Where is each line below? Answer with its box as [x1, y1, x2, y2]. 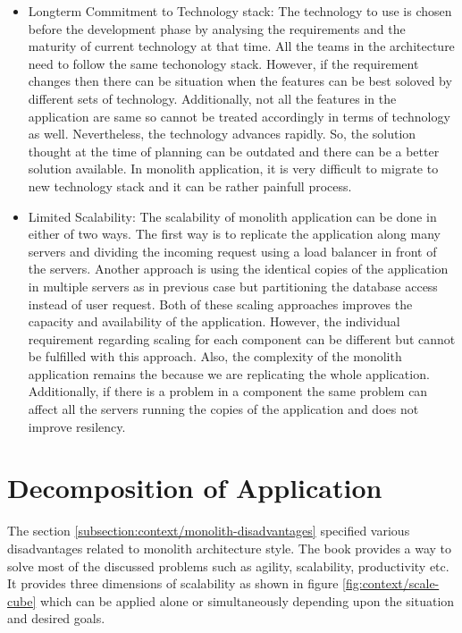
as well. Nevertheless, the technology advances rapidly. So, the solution [28, 124, 416, 143]
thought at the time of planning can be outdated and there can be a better [28, 141, 440, 160]
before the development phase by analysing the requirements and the [28, 19, 406, 38]
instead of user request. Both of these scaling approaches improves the [28, 294, 413, 313]
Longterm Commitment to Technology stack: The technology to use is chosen [28, 2, 452, 20]
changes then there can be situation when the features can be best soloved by [28, 72, 452, 90]
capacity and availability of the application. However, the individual [28, 312, 400, 331]
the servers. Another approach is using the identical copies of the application [28, 259, 449, 278]
